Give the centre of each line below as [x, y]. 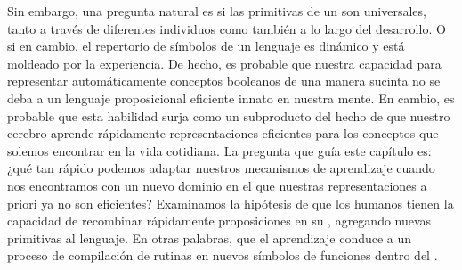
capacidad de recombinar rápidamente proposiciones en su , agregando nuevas [219, 221]
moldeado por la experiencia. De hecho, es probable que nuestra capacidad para [224, 63]
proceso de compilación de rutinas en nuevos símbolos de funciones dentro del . [223, 255]
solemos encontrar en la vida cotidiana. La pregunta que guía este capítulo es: [219, 150]
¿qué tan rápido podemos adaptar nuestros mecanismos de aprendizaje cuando [221, 168]
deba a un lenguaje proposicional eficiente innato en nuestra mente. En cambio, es [231, 98]
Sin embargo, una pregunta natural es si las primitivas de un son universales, [217, 11]
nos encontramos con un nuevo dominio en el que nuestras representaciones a [217, 185]
